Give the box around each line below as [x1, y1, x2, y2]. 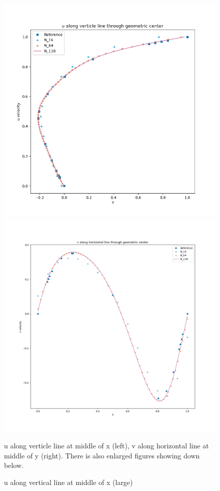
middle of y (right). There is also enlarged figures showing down [4, 450, 200, 460]
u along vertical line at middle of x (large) [4, 476, 133, 487]
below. [4, 460, 23, 470]
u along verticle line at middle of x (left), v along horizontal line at [4, 440, 209, 451]
